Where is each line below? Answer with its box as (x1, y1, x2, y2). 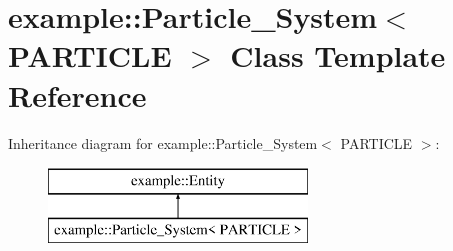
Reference (8, 74, 147, 115)
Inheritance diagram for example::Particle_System (8, 132, 318, 153)
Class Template (230, 35, 446, 76)
